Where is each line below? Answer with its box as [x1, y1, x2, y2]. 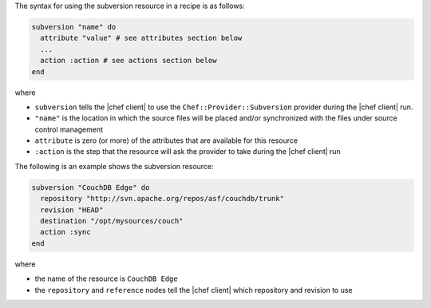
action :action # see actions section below [40, 56, 217, 65]
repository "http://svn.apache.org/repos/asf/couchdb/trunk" [40, 194, 285, 203]
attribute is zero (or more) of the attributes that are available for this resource [34, 136, 299, 145]
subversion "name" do [31, 22, 117, 31]
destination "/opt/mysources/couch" [40, 216, 184, 226]
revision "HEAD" [40, 205, 104, 215]
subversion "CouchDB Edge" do [31, 183, 150, 192]
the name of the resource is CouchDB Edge [34, 274, 179, 283]
